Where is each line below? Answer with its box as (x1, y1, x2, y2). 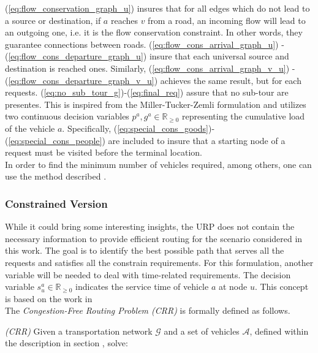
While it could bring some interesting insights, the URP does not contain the (5, 220, 295, 233)
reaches (110, 13, 138, 26)
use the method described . (5, 170, 107, 183)
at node (218, 280, 248, 293)
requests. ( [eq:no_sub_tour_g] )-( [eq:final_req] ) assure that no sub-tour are (5, 86, 289, 99)
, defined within (249, 324, 309, 337)
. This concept (254, 280, 309, 293)
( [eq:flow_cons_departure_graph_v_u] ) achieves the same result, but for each (5, 74, 301, 86)
